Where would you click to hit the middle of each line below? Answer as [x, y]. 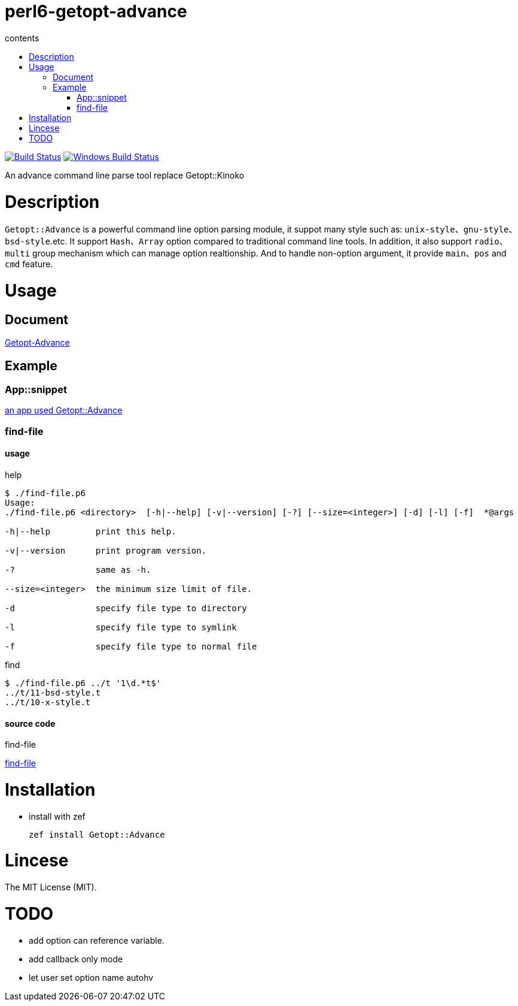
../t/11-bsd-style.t [53, 692]
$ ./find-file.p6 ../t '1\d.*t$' [83, 683]
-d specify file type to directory [126, 608]
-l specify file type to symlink [121, 627]
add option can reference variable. [97, 940]
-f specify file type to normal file [131, 646]
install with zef [57, 816]
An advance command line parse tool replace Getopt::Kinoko [125, 175]
